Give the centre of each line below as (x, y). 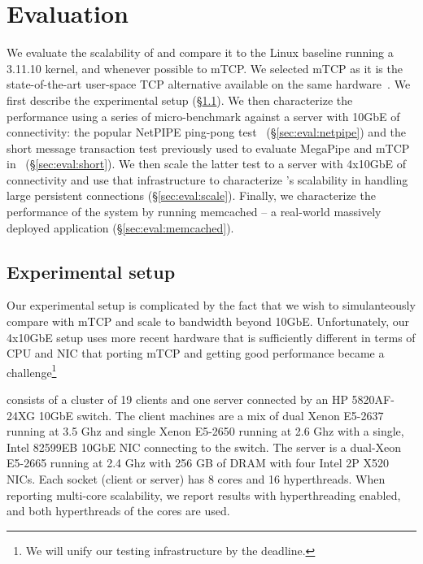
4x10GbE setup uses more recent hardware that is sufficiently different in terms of (211, 337)
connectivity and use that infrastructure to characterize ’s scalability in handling (207, 179)
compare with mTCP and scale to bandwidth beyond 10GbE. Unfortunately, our (208, 321)
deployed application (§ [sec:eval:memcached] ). (120, 227)
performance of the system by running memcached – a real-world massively (194, 212)
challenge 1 (32, 371)
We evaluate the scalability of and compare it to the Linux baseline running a (200, 52)
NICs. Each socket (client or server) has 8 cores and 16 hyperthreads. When (196, 479)
